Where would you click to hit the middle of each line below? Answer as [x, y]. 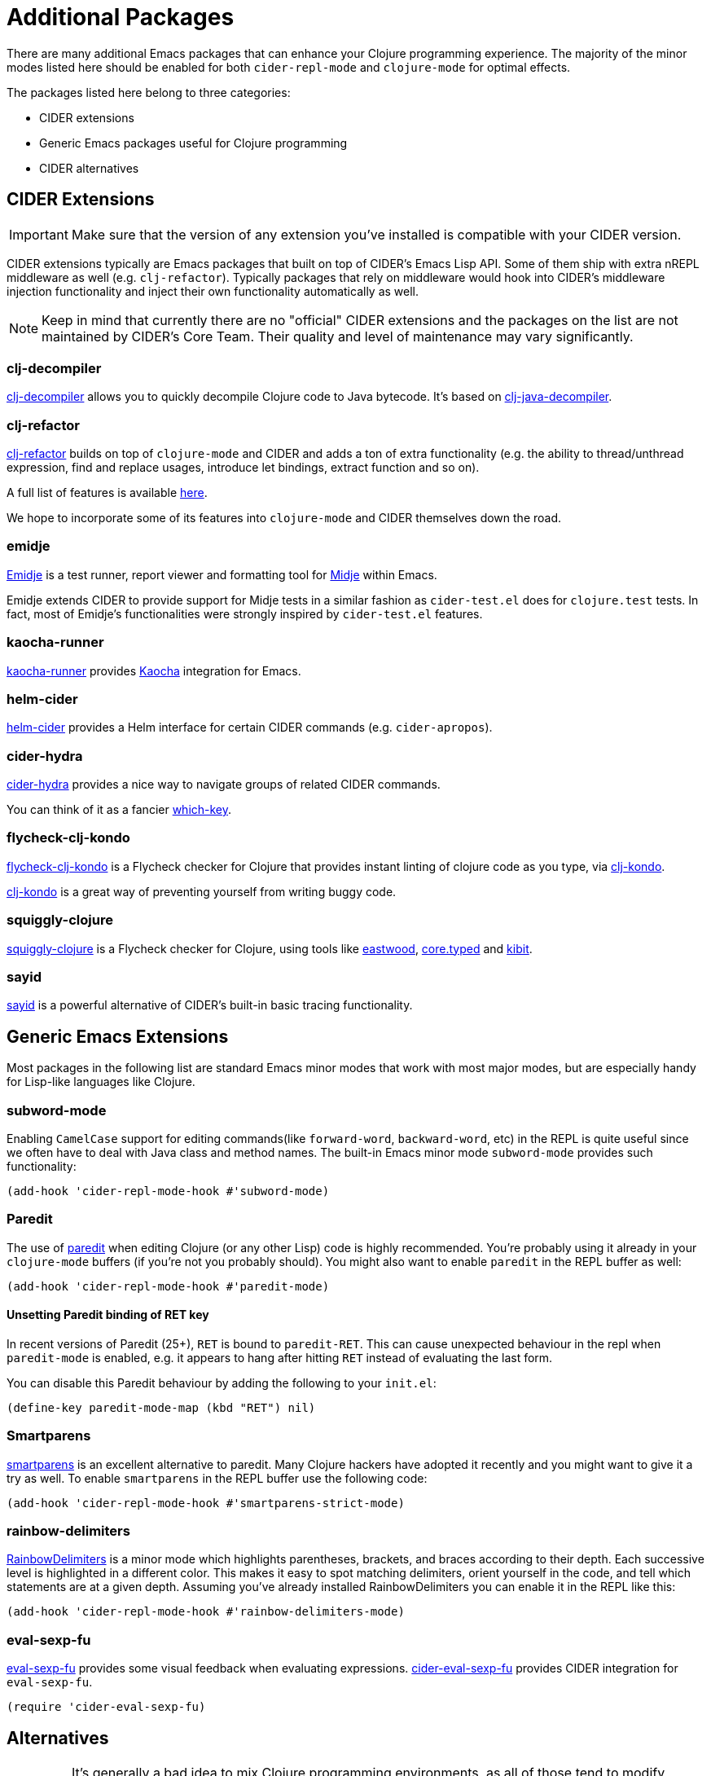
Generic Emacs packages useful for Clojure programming [193, 143]
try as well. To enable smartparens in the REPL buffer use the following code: [217, 1478]
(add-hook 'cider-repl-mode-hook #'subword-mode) [168, 1191]
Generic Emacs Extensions [118, 1036]
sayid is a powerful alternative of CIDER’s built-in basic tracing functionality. [210, 1005]
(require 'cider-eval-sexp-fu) [106, 1707]
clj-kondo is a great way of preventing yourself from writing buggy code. [202, 891]
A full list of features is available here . [107, 493]
